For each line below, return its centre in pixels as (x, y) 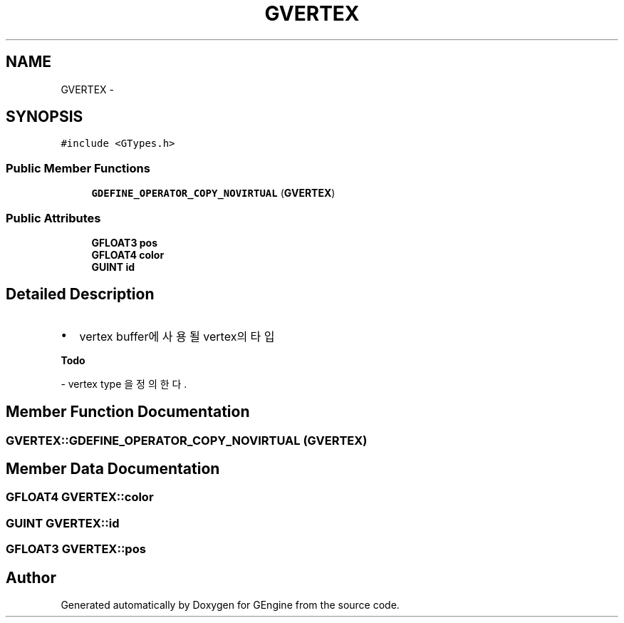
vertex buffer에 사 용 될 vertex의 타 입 (177, 336)
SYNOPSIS (45, 117)
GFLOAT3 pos (124, 242)
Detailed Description (80, 294)
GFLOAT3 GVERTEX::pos (76, 549)
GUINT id (113, 267)
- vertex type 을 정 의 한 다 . (124, 383)
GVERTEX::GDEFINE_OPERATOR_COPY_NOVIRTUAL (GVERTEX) (187, 440)
